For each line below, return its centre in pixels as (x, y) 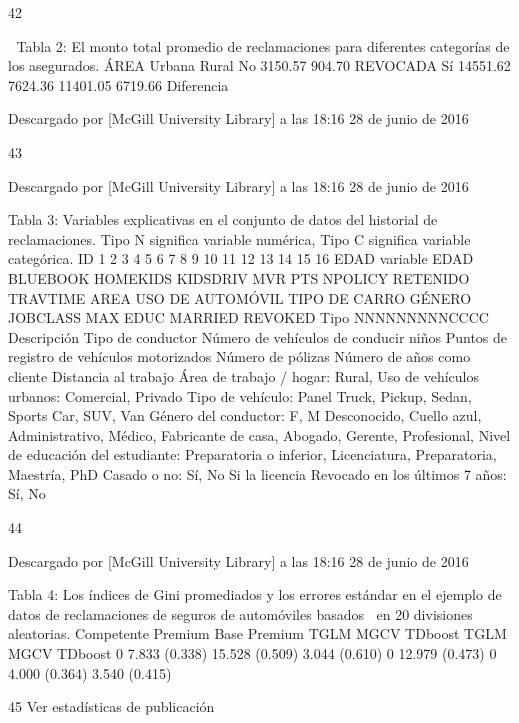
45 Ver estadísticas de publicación (111, 706)
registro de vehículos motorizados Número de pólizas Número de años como (239, 356)
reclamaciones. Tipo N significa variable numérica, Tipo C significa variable (239, 238)
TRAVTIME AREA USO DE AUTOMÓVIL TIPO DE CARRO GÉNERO (240, 297)
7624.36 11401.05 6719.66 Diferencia (118, 84)
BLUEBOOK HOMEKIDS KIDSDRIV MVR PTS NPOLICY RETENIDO (239, 277)
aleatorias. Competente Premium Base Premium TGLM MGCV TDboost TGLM (257, 633)
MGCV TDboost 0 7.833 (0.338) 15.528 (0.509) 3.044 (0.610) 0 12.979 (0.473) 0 (252, 653)
